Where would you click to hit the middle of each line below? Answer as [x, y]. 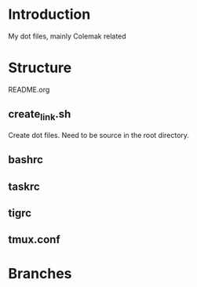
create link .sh [40, 115]
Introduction [49, 15]
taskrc [24, 186]
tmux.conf [34, 240]
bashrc [26, 160]
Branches [40, 273]
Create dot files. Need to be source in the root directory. [99, 135]
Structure [40, 68]
